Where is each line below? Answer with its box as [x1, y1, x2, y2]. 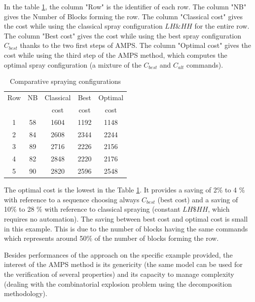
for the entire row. [194, 21, 250, 31]
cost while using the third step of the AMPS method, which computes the [4, 49, 227, 60]
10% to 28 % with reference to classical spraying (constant [4, 204, 181, 214]
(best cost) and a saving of [157, 194, 238, 204]
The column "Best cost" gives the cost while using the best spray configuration [4, 30, 242, 40]
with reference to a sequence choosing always [4, 194, 140, 204]
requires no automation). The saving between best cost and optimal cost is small [4, 213, 248, 224]
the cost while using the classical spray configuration [4, 21, 163, 31]
